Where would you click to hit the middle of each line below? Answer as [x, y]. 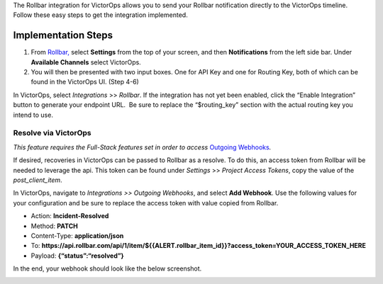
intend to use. [33, 115]
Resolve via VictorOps [52, 133]
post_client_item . [38, 180]
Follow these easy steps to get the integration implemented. [100, 15]
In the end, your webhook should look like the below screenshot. [107, 268]
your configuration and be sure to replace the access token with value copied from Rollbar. [146, 203]
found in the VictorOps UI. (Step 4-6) [85, 82]
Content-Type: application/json [77, 235]
